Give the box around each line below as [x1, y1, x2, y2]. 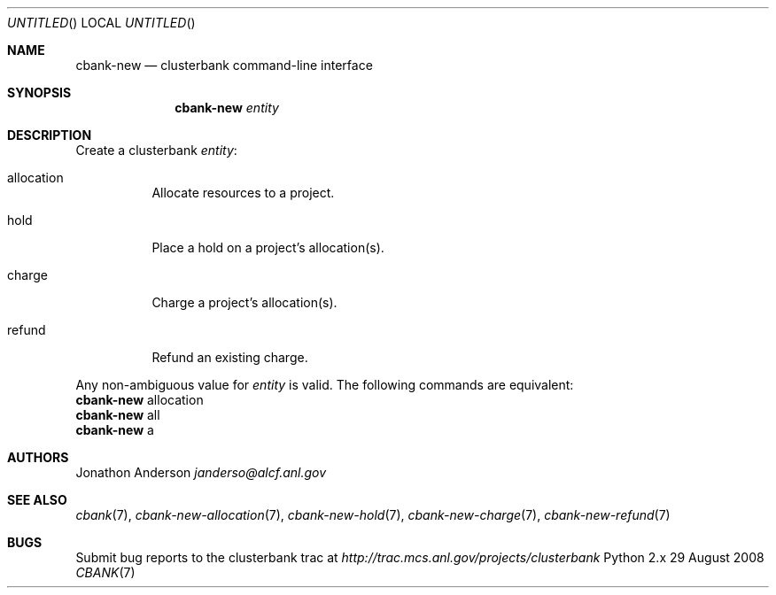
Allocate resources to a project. [151, 185, 335, 200]
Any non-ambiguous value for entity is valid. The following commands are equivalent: [75, 377, 574, 392]
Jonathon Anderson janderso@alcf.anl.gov [75, 465, 327, 480]
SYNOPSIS [7, 85, 72, 100]
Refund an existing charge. [151, 350, 308, 365]
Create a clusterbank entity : [75, 143, 237, 158]
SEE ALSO [7, 492, 67, 507]
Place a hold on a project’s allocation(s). [151, 240, 384, 255]
